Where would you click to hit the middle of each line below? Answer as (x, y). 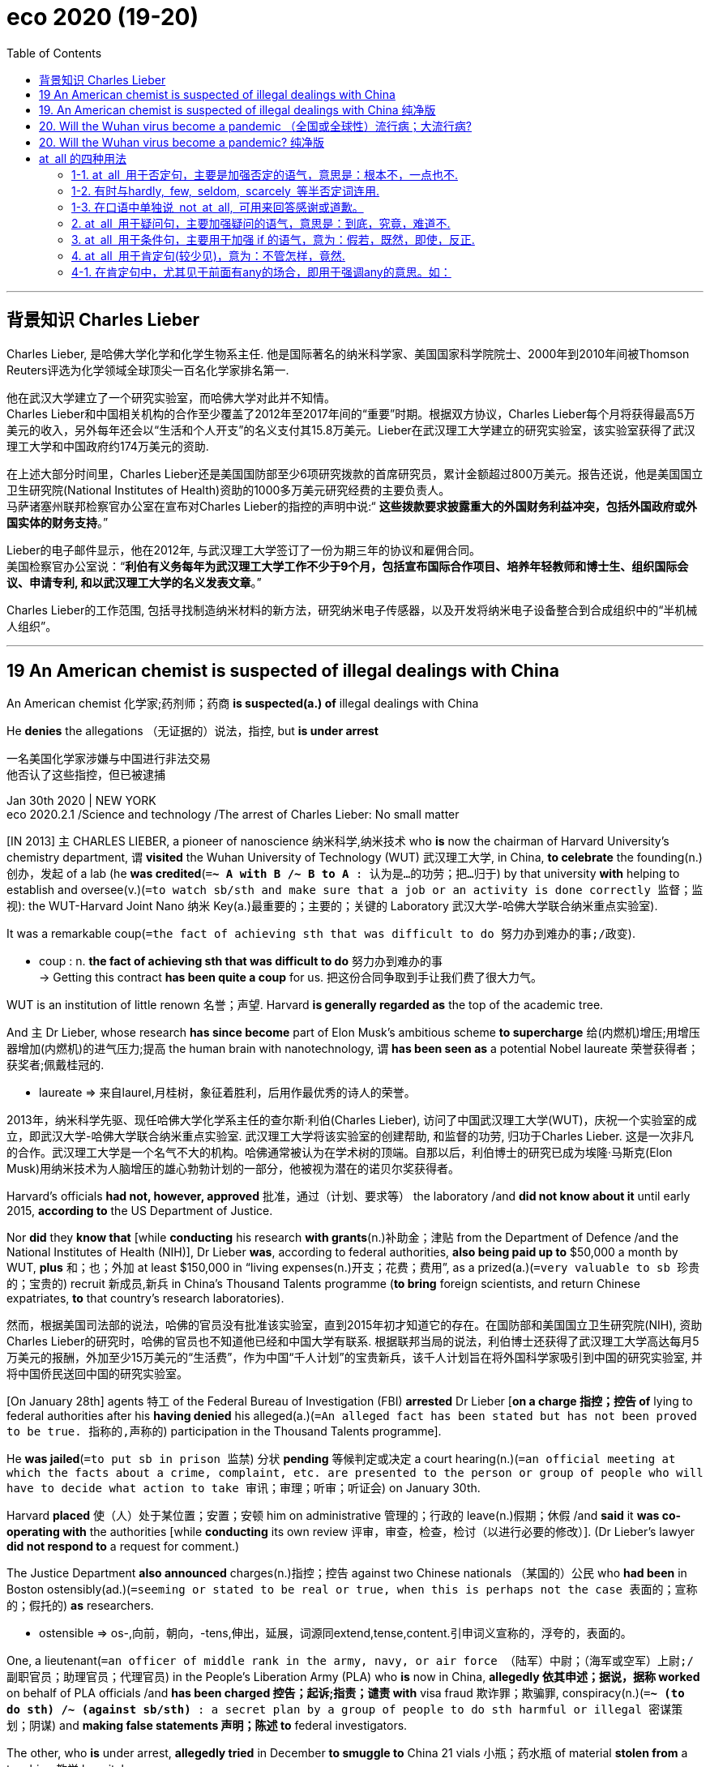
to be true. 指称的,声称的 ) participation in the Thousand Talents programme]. (224, 1431)
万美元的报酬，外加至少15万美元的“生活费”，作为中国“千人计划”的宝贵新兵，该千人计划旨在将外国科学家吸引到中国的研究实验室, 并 (355, 1358)
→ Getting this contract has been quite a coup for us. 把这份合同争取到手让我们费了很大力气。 (291, 978)
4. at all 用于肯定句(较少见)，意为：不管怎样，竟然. (208, 255)
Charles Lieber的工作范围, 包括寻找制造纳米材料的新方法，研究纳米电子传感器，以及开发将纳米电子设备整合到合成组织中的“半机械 (352, 610)
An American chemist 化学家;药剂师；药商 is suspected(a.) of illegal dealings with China (243, 704)
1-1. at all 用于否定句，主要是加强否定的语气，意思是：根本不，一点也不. (265, 174)
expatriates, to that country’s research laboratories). (145, 1299)
